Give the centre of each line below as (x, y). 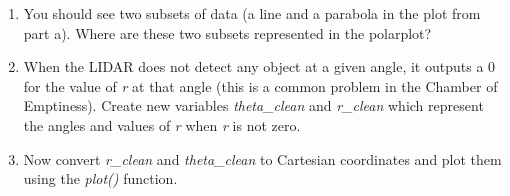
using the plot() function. (100, 178)
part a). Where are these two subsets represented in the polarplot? (227, 32)
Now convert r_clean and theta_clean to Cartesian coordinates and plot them (262, 158)
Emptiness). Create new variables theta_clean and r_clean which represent (253, 105)
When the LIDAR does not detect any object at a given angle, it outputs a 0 (259, 66)
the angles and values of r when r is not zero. (162, 124)
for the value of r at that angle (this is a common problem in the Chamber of (260, 85)
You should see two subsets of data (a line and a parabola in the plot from (252, 13)
